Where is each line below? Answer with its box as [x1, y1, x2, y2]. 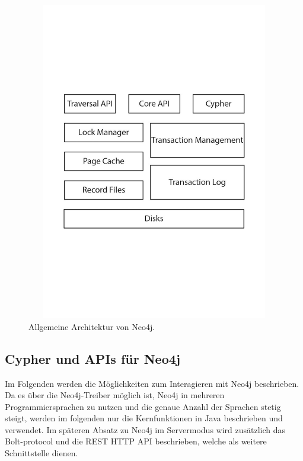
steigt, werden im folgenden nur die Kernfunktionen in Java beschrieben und [5, 412, 283, 424]
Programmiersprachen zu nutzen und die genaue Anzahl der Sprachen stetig [5, 400, 281, 412]
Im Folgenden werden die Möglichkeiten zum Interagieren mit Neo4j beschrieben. [5, 377, 299, 389]
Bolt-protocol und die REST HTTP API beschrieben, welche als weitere [5, 435, 267, 447]
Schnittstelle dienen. [5, 447, 78, 459]
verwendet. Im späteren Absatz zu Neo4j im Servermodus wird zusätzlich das [5, 423, 286, 436]
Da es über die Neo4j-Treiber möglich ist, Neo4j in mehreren [5, 389, 225, 401]
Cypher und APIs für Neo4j [5, 349, 181, 367]
